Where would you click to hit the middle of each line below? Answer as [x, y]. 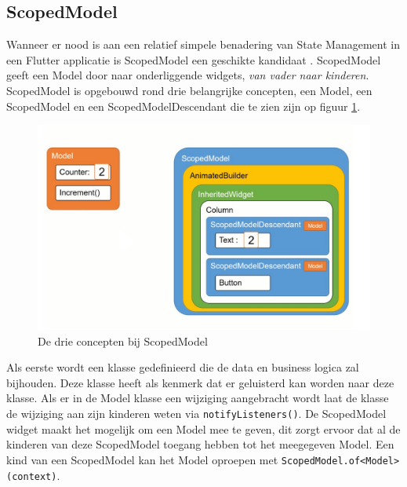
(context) [32, 476]
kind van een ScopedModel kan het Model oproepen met [142, 459]
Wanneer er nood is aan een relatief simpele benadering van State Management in [203, 44]
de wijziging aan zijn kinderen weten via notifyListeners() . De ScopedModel [196, 413]
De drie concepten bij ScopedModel [123, 341]
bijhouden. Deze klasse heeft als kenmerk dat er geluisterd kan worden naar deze [200, 382]
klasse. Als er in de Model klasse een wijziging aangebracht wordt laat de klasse [198, 398]
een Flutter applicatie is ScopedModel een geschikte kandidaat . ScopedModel [194, 59]
